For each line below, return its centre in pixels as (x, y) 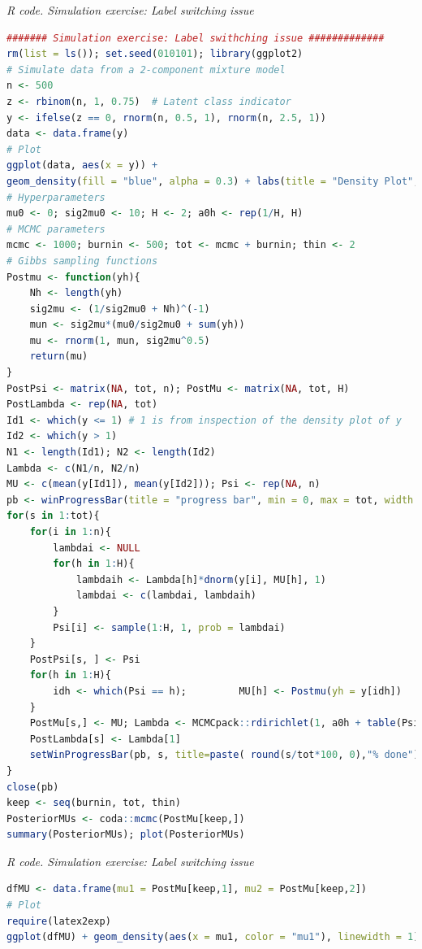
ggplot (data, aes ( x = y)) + (82, 165)
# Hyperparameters (56, 197)
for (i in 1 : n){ (70, 532)
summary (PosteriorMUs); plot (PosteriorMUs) (126, 835)
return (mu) (59, 357)
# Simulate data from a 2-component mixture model (146, 70)
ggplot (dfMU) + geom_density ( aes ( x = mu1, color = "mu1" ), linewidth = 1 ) (213, 937)
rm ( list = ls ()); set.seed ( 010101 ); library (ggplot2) (155, 54)
